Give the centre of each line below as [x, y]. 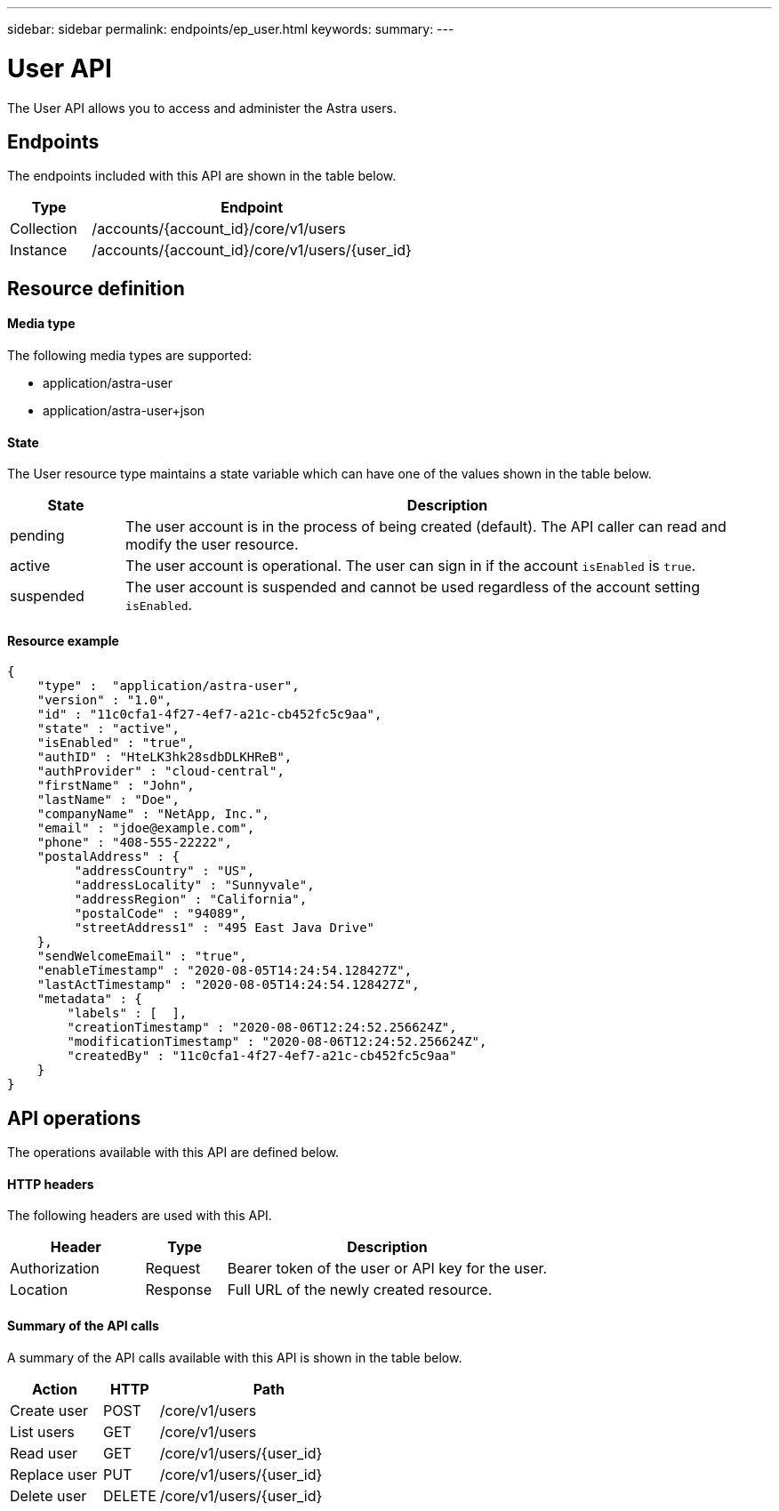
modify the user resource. [212, 545]
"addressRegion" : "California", [191, 900]
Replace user [54, 1474]
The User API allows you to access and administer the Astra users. [202, 108]
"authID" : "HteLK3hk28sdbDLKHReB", [165, 757]
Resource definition [96, 288]
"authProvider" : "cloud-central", [161, 772]
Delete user [48, 1495]
